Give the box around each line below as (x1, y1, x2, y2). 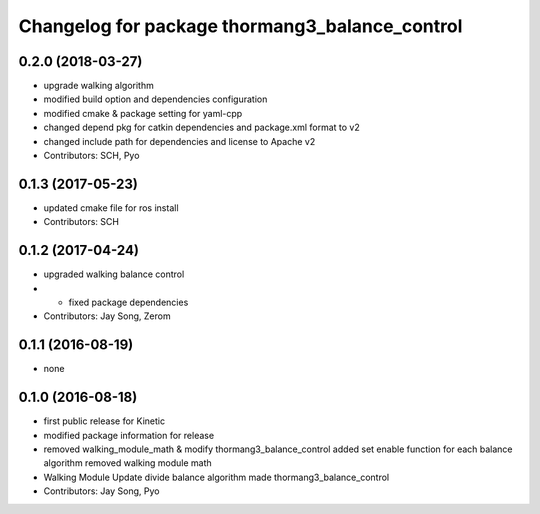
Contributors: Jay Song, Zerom (43, 310, 171, 322)
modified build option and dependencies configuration (43, 93, 268, 105)
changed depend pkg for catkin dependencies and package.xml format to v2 (43, 121, 360, 134)
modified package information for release (43, 429, 215, 441)
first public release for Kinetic (43, 415, 165, 427)
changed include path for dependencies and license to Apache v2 (43, 135, 316, 147)
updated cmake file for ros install (43, 201, 179, 214)
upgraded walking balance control (43, 268, 185, 280)
